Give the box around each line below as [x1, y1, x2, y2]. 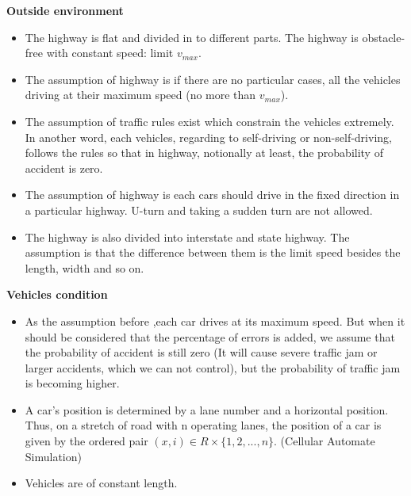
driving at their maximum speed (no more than [25, 86, 256, 103]
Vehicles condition [6, 286, 108, 303]
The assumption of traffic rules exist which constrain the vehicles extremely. [25, 113, 394, 129]
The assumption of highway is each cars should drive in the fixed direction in [25, 186, 400, 203]
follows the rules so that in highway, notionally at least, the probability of [25, 144, 383, 161]
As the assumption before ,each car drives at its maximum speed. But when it [25, 312, 405, 329]
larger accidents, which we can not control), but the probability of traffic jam [25, 359, 401, 376]
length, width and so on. [25, 259, 144, 276]
